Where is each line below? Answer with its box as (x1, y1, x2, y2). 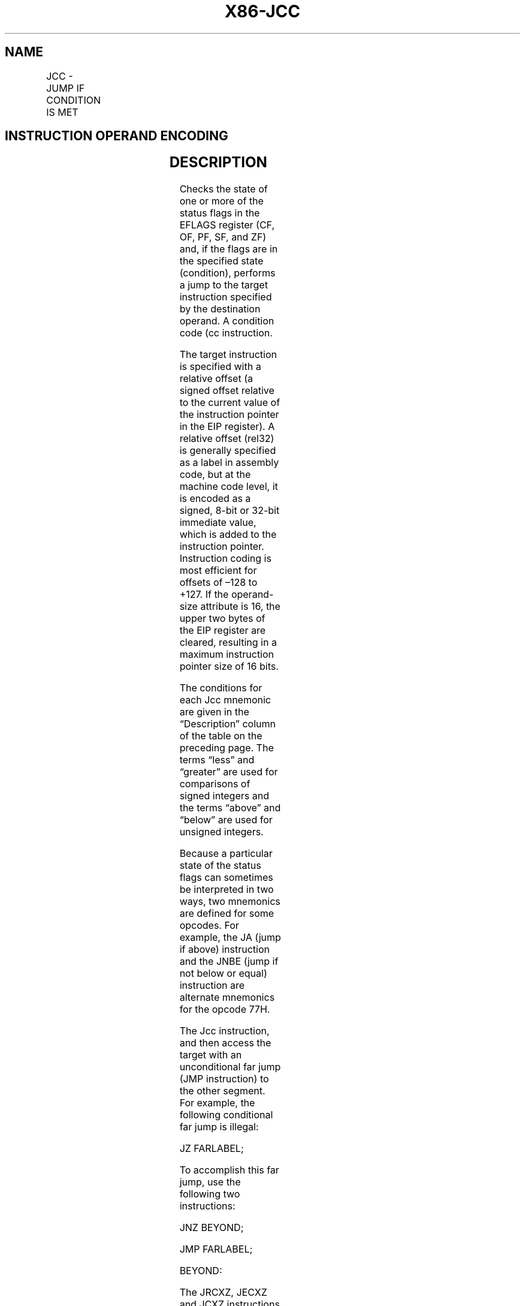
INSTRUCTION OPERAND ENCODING (5, 128, 228, 144)
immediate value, (179, 516, 257, 529)
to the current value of (179, 396, 280, 409)
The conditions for (179, 682, 262, 694)
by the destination (179, 303, 261, 315)
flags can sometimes (179, 871, 273, 884)
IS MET (46, 106, 79, 118)
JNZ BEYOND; (179, 1221, 244, 1234)
